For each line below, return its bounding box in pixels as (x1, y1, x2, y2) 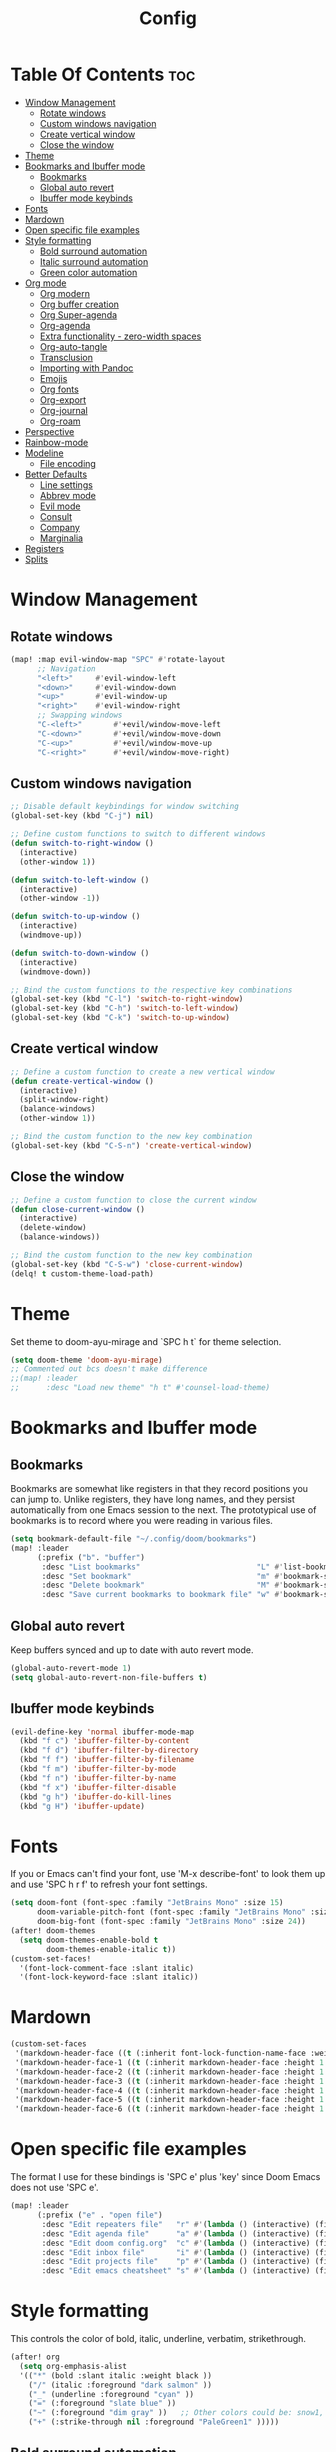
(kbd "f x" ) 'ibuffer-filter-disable (19, 1782, 177, 1792)
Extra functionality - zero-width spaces (39, 330, 202, 342)
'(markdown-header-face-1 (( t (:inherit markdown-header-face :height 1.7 (14, 2057, 333, 2067)
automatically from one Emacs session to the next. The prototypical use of (10, 1504, 317, 1516)
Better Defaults (24, 468, 88, 480)
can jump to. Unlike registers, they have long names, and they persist (10, 1493, 295, 1506)
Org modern (39, 287, 91, 299)
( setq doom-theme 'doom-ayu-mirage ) (10, 1355, 163, 1365)
